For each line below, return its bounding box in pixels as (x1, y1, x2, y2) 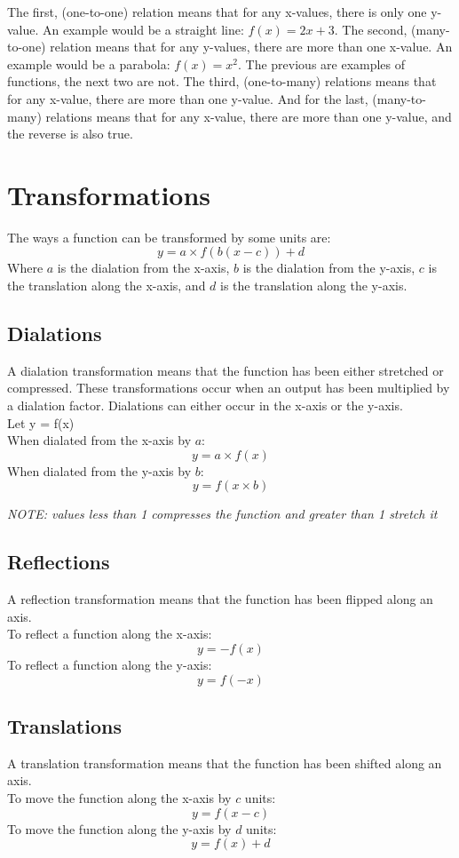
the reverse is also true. (7, 124, 133, 143)
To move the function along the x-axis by (7, 788, 232, 806)
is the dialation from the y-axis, (242, 258, 415, 277)
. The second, (334, 20, 408, 38)
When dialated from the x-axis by (7, 431, 192, 449)
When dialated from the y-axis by (7, 461, 192, 480)
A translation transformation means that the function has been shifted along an (7, 753, 442, 772)
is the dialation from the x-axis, (57, 258, 230, 277)
